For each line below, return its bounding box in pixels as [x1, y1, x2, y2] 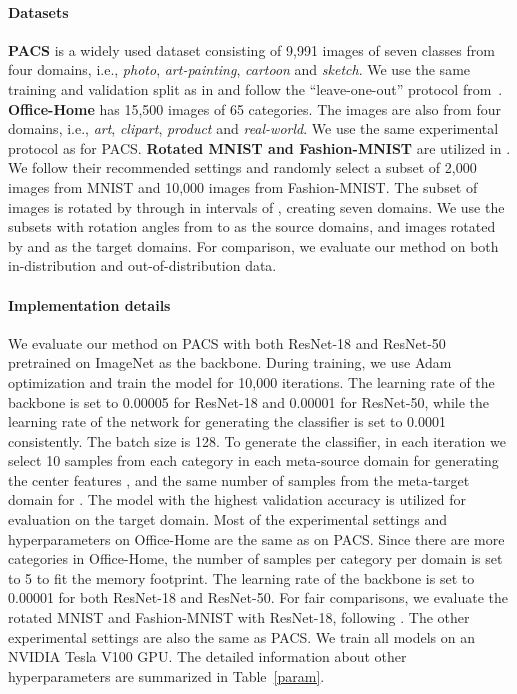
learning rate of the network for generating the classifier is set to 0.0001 [8, 411, 447, 432]
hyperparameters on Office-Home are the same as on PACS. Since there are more [8, 528, 505, 549]
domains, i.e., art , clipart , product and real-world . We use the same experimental [8, 118, 499, 139]
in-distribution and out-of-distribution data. [8, 255, 277, 276]
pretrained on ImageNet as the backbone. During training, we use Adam [8, 352, 452, 373]
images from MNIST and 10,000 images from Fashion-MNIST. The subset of [8, 176, 478, 197]
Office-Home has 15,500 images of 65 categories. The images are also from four [8, 98, 501, 119]
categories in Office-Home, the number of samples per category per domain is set [8, 548, 503, 569]
